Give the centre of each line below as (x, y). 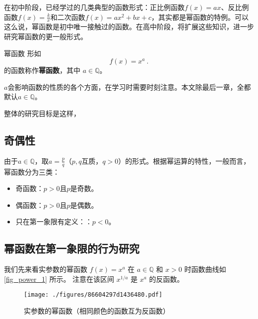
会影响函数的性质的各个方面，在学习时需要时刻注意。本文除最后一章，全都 (129, 87)
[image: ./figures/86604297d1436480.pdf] (93, 295)
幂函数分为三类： (32, 171)
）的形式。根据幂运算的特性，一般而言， (184, 160)
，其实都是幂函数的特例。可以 (200, 17)
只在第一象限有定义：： (54, 222)
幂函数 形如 (23, 53)
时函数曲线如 (205, 269)
